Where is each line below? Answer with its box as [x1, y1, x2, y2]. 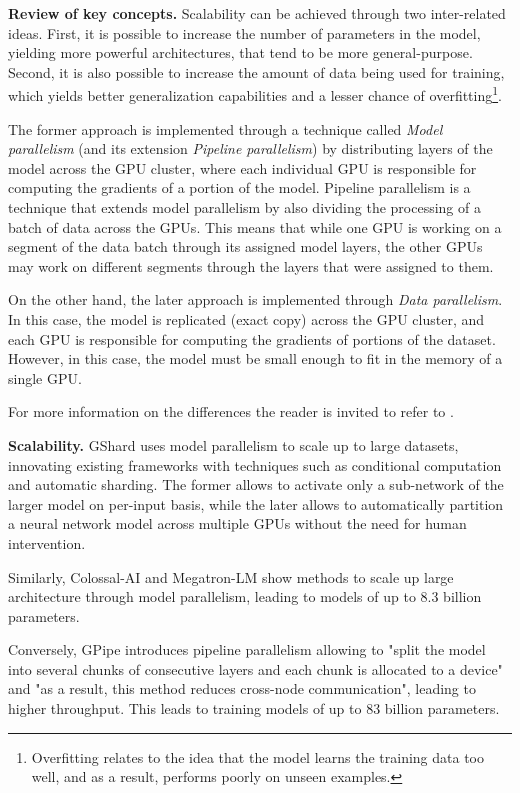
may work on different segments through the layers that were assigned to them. [8, 255, 494, 276]
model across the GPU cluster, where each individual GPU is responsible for [8, 157, 477, 178]
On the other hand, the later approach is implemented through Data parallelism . [8, 289, 503, 310]
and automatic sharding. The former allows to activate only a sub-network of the [8, 474, 504, 495]
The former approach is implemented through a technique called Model [8, 118, 443, 139]
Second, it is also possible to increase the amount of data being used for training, [8, 61, 505, 82]
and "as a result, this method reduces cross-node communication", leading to [8, 678, 476, 699]
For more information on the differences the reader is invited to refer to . [8, 401, 454, 422]
